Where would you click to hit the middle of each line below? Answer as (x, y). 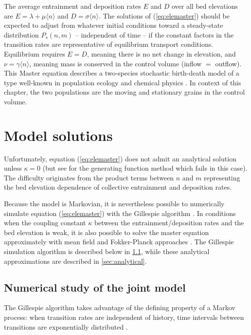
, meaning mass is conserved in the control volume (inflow (116, 63)
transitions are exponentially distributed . (66, 326)
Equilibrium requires (35, 53)
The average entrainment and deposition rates (72, 6)
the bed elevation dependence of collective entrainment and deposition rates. (118, 187)
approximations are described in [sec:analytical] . (75, 261)
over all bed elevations (205, 6)
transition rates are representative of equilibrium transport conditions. (109, 44)
